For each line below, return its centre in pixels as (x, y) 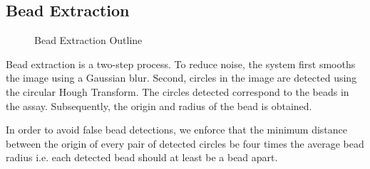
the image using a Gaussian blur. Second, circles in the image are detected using (181, 78)
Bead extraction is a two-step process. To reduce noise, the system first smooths (181, 64)
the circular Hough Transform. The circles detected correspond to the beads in (178, 91)
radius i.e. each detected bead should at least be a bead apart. (142, 157)
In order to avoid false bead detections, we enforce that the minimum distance (177, 130)
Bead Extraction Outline (88, 40)
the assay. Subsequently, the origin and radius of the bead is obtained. (159, 105)
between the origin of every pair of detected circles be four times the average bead (185, 143)
